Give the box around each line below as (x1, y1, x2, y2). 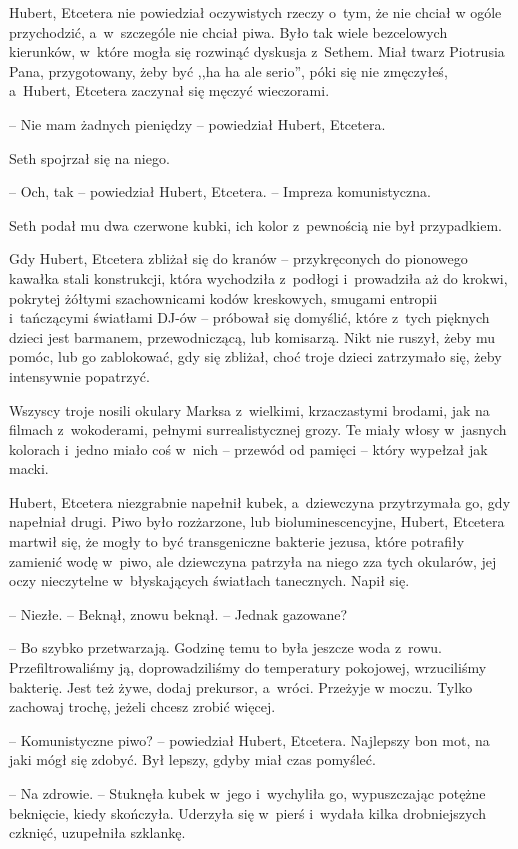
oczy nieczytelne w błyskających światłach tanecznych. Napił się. (9, 570, 410, 591)
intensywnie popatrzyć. (9, 365, 150, 386)
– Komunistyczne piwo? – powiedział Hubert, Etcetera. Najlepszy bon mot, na (9, 729, 490, 750)
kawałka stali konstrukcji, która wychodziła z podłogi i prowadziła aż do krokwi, (9, 267, 508, 288)
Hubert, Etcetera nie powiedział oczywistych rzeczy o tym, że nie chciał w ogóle (9, 2, 502, 22)
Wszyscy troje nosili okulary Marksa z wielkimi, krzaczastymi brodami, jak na (9, 399, 490, 420)
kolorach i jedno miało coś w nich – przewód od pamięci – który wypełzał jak (9, 438, 488, 459)
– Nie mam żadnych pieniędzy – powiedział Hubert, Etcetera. (9, 113, 386, 134)
